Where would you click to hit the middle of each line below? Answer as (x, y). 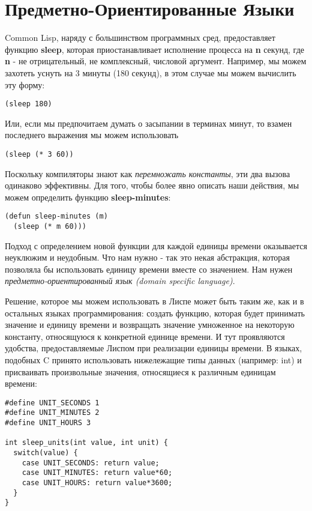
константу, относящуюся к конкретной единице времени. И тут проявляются (145, 336)
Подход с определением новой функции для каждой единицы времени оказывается (156, 245)
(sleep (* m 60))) (50, 227)
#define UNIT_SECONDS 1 (52, 403)
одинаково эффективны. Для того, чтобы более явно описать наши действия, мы (152, 185)
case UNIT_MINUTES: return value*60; (97, 473)
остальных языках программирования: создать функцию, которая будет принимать (155, 313)
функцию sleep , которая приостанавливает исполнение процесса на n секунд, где (154, 49)
